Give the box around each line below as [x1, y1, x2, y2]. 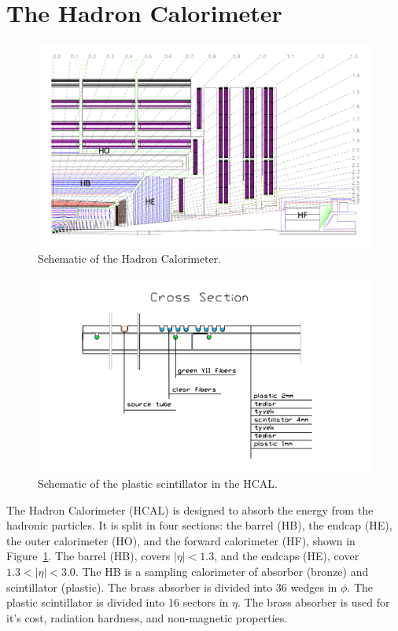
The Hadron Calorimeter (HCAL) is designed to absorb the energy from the [6, 501, 374, 518]
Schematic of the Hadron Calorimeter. [38, 250, 222, 267]
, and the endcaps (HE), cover [214, 548, 359, 564]
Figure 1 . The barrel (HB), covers [6, 548, 171, 564]
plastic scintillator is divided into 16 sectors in [6, 594, 229, 611]
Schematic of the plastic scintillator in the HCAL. [38, 475, 278, 492]
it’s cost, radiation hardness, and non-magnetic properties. [6, 609, 288, 625]
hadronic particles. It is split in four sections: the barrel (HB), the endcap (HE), [6, 517, 392, 533]
